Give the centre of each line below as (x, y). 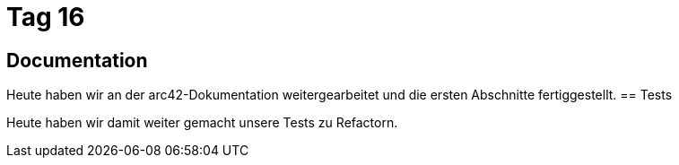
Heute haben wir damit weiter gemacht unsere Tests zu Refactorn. (202, 123)
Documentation (77, 60)
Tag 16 (46, 17)
